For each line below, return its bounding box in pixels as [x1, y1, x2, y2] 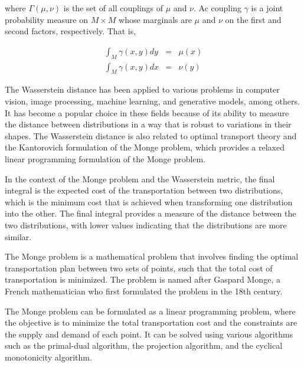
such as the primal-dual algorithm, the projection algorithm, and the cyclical [5, 339, 283, 352]
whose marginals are [119, 13, 192, 25]
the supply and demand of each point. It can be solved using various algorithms [5, 327, 293, 340]
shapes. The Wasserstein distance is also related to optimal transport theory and [5, 129, 297, 142]
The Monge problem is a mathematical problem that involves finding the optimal [5, 250, 299, 263]
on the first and [225, 13, 282, 25]
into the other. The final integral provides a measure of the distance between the [5, 207, 296, 219]
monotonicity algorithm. [5, 350, 92, 363]
